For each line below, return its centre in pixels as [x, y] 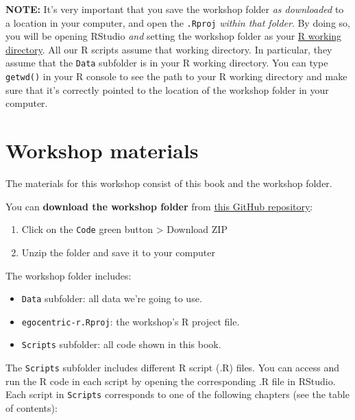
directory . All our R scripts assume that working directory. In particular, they [169, 49]
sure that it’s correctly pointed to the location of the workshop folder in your [167, 89]
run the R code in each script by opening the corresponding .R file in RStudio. [171, 381]
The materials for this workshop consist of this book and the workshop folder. [169, 183]
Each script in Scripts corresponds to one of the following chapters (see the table [177, 394]
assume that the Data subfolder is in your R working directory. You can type [167, 63]
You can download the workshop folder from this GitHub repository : [159, 206]
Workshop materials [102, 150]
